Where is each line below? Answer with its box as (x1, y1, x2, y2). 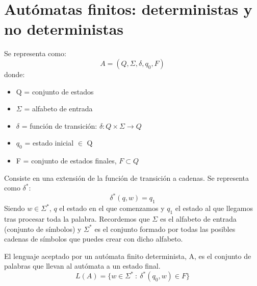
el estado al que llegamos (175, 203, 253, 213)
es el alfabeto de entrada (160, 213, 237, 224)
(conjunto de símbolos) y (4, 223, 82, 234)
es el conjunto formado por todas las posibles (94, 223, 236, 234)
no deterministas (4, 18, 124, 39)
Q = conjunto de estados (16, 86, 94, 97)
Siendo (4, 203, 25, 213)
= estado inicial (24, 137, 74, 148)
